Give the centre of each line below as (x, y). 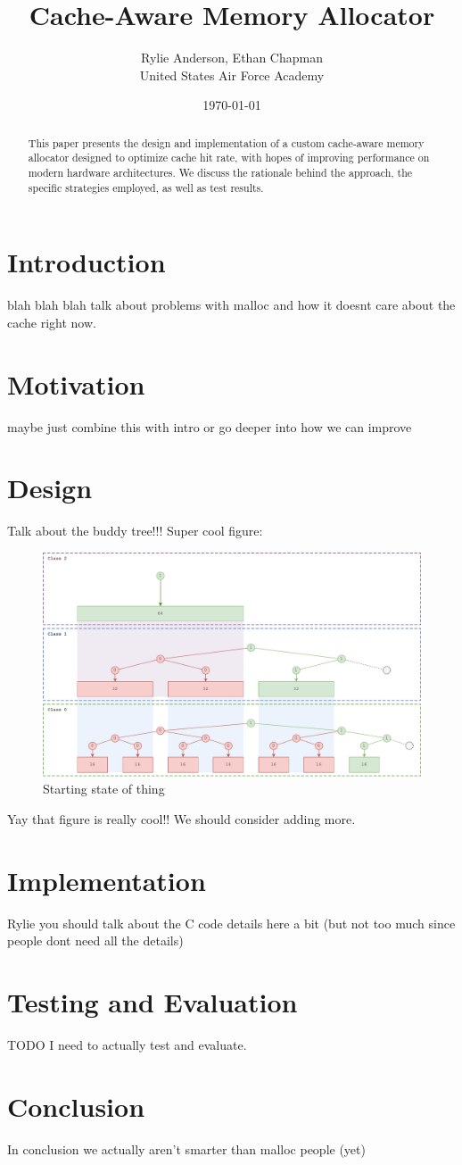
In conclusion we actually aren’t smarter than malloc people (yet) (186, 1148)
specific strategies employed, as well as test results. (146, 187)
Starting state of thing (104, 789)
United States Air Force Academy (232, 75)
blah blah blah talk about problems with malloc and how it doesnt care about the (231, 305)
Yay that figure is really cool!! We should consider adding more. (181, 819)
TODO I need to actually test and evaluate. (127, 1045)
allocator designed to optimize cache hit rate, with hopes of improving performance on (229, 158)
